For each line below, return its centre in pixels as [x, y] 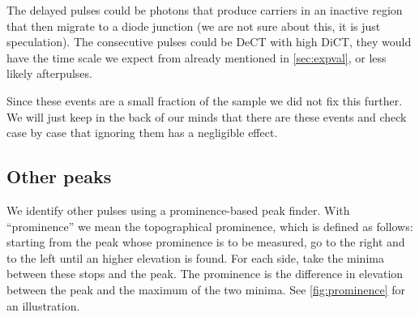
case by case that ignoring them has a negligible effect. [142, 133]
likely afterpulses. [49, 73]
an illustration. [43, 305]
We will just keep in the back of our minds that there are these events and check [207, 116]
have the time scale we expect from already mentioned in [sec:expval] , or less [197, 57]
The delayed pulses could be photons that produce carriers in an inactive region [205, 10]
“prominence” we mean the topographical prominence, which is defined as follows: [210, 226]
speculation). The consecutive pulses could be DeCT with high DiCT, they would [209, 42]
